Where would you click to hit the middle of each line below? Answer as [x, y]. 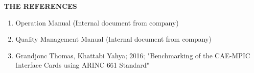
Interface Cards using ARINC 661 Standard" [82, 65]
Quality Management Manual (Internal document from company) [114, 39]
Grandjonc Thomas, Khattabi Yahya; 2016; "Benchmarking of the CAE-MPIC [133, 55]
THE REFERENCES [41, 6]
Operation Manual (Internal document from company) [97, 22]
